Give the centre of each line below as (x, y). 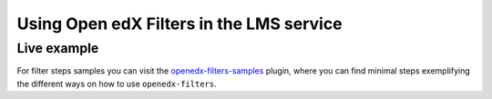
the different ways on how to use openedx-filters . (117, 84)
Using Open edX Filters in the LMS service (179, 24)
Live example (58, 48)
